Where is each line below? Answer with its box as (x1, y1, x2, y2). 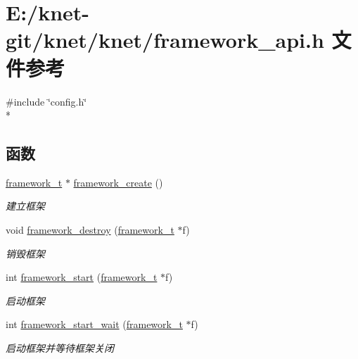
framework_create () (73, 175, 163, 189)
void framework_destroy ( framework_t (6, 222, 174, 237)
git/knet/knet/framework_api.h (6, 25, 324, 54)
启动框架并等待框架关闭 (6, 341, 114, 355)
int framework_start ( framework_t (6, 270, 158, 284)
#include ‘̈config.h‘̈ (6, 94, 87, 108)
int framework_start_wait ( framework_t (6, 317, 183, 332)
